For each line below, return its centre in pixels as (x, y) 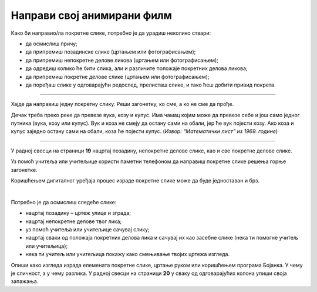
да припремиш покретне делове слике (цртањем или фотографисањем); (117, 77)
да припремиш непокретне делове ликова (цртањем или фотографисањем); (122, 60)
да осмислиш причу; (51, 44)
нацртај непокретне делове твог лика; (74, 221)
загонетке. (24, 170)
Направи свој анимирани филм (92, 15)
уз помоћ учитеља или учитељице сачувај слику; (87, 229)
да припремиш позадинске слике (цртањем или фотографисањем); (111, 52)
